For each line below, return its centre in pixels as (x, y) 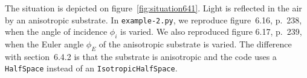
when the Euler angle (44, 44)
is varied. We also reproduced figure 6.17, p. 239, (211, 31)
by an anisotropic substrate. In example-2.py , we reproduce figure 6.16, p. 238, (153, 19)
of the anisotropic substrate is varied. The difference (195, 44)
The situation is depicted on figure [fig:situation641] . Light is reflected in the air (153, 8)
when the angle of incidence (56, 31)
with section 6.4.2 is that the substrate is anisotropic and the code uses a (141, 56)
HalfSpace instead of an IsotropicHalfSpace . (91, 68)
